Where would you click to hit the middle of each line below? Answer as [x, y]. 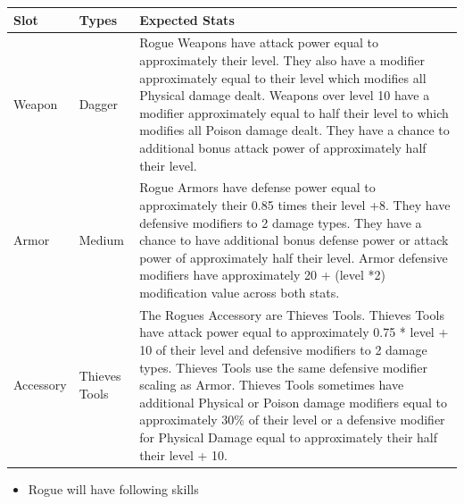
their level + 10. [183, 454]
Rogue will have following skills [113, 488]
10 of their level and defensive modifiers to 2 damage [283, 349]
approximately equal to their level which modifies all [283, 77]
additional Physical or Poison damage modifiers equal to [294, 402]
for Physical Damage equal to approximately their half [289, 437]
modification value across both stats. [240, 292]
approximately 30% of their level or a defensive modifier [292, 420]
